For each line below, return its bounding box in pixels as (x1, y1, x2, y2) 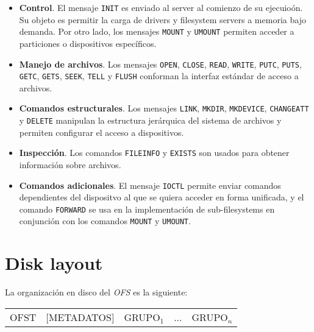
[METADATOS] (46, 309, 115, 324)
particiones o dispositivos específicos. (19, 37, 157, 49)
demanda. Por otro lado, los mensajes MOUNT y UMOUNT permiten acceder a (19, 25, 294, 38)
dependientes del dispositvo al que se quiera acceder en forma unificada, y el (19, 191, 304, 203)
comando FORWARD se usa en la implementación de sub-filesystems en (19, 202, 275, 215)
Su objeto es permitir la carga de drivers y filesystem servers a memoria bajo (19, 13, 306, 26)
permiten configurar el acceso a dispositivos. (19, 125, 184, 138)
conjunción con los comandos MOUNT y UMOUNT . (19, 214, 191, 227)
